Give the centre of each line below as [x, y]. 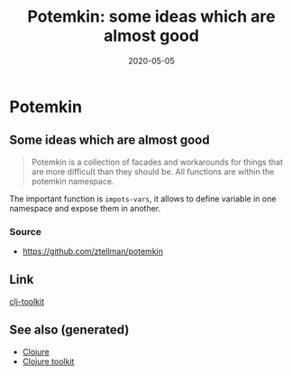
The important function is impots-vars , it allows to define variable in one [143, 198]
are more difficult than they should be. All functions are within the [153, 171]
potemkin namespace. [73, 181]
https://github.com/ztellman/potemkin [93, 251]
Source [26, 231]
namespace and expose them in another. [85, 208]
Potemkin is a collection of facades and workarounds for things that [157, 162]
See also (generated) [69, 330]
